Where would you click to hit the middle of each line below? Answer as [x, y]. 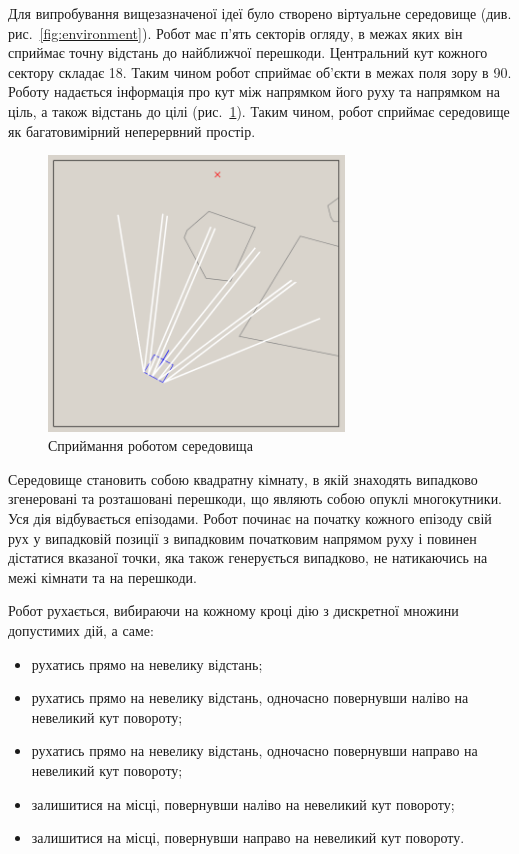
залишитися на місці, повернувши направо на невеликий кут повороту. [248, 837]
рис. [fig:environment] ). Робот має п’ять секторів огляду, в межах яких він [235, 32]
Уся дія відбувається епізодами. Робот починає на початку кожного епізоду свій [250, 518]
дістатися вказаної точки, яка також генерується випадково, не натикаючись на [248, 557]
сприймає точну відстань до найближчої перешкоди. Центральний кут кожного [248, 52]
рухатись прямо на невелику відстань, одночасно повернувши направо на [254, 750]
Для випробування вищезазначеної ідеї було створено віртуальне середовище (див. [260, 13]
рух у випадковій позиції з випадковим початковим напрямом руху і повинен [242, 537]
